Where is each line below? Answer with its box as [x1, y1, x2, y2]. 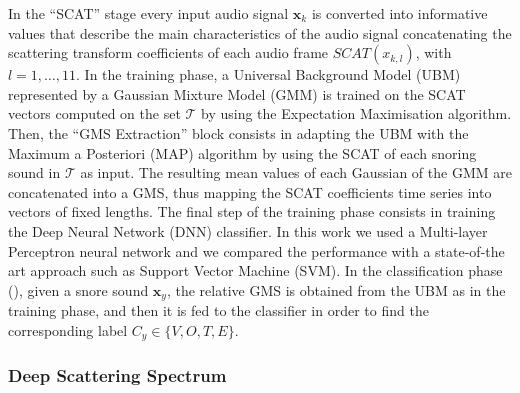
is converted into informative [311, 3, 488, 23]
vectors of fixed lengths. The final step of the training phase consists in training [8, 201, 496, 222]
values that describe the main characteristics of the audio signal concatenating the [8, 22, 512, 43]
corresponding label [8, 319, 128, 340]
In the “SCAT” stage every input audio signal [8, 3, 289, 23]
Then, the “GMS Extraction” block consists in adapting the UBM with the [8, 122, 469, 143]
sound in [8, 162, 61, 183]
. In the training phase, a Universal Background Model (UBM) [76, 64, 461, 85]
